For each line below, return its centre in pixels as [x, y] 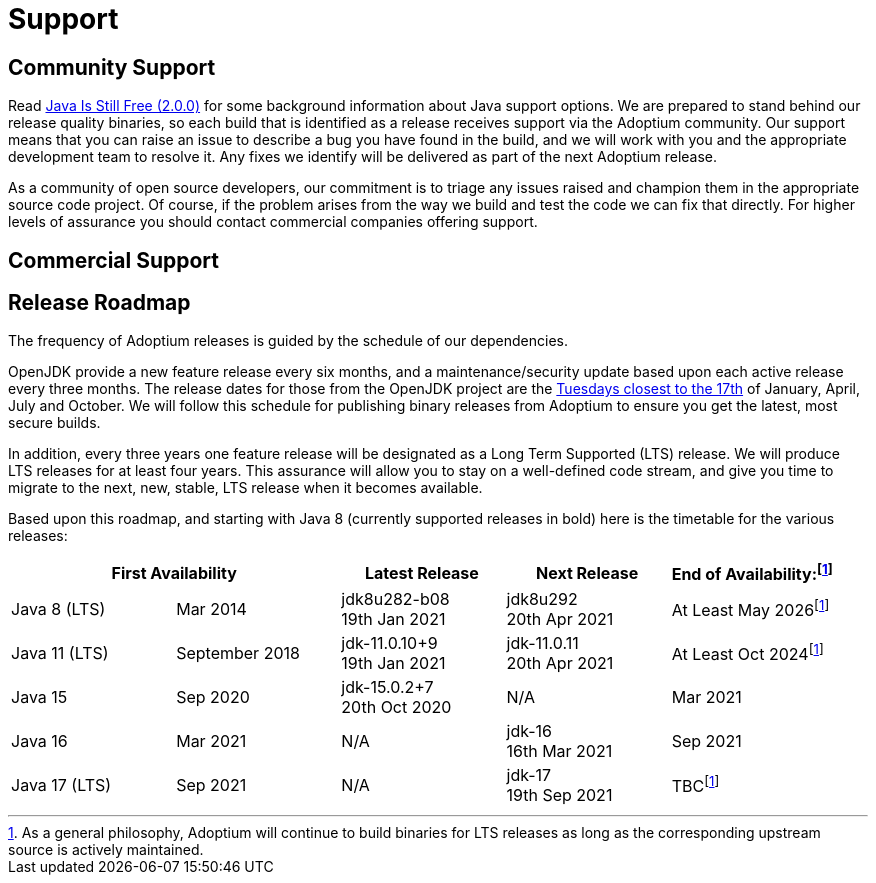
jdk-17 [529, 774]
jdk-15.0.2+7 [387, 686]
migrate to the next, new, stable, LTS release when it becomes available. [245, 488]
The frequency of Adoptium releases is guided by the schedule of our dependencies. [288, 341]
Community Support [112, 67]
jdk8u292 [542, 598]
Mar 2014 [211, 608]
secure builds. [54, 423]
